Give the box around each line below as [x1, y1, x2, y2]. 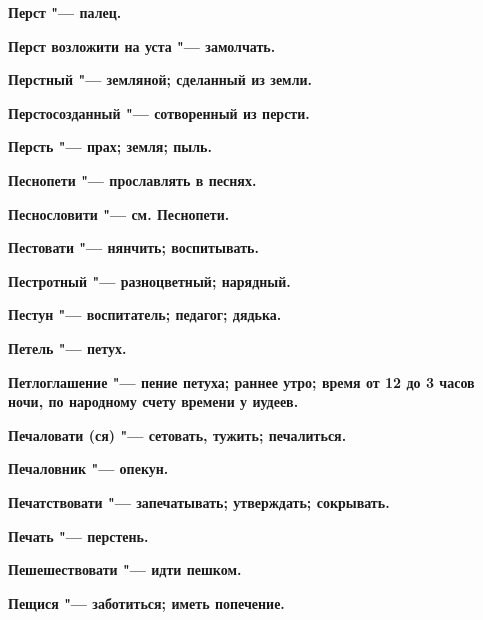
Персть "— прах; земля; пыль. [8, 136, 212, 157]
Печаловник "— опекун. [8, 458, 169, 479]
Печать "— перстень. [8, 525, 149, 546]
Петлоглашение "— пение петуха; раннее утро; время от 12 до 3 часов [8, 371, 475, 392]
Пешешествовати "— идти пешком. [8, 559, 242, 580]
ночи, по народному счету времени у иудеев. [8, 391, 299, 412]
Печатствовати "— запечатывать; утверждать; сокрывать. [8, 491, 390, 512]
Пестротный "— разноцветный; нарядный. [8, 270, 291, 291]
